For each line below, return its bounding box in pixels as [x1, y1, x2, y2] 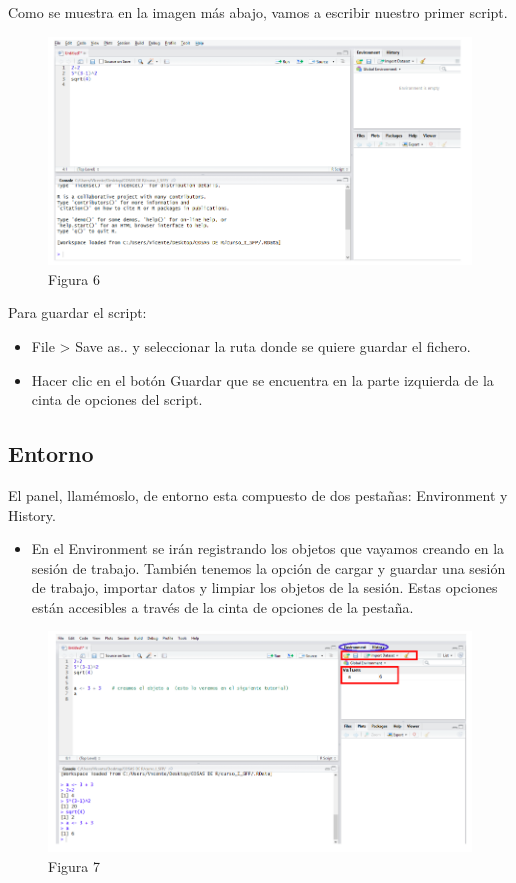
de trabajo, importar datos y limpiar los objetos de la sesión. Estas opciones [31, 577, 498, 598]
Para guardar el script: [8, 302, 147, 323]
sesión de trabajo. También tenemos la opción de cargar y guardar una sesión [31, 557, 506, 578]
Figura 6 [48, 268, 100, 289]
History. [8, 504, 56, 525]
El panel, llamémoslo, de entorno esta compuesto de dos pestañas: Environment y [8, 484, 508, 505]
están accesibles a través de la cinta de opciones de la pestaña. [31, 596, 414, 617]
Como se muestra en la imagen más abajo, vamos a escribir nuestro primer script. [8, 2, 508, 22]
